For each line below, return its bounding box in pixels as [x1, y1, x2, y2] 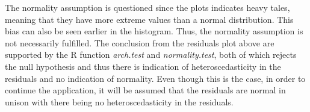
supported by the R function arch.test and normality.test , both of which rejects [5, 48, 297, 61]
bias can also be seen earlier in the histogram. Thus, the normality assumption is [5, 25, 303, 37]
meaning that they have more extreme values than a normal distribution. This [5, 13, 294, 25]
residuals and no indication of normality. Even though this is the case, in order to [5, 72, 306, 84]
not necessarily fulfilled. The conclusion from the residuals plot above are [5, 36, 274, 49]
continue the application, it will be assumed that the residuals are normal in [5, 84, 286, 96]
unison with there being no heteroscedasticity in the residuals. [5, 95, 234, 108]
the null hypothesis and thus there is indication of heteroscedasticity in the [5, 60, 281, 72]
